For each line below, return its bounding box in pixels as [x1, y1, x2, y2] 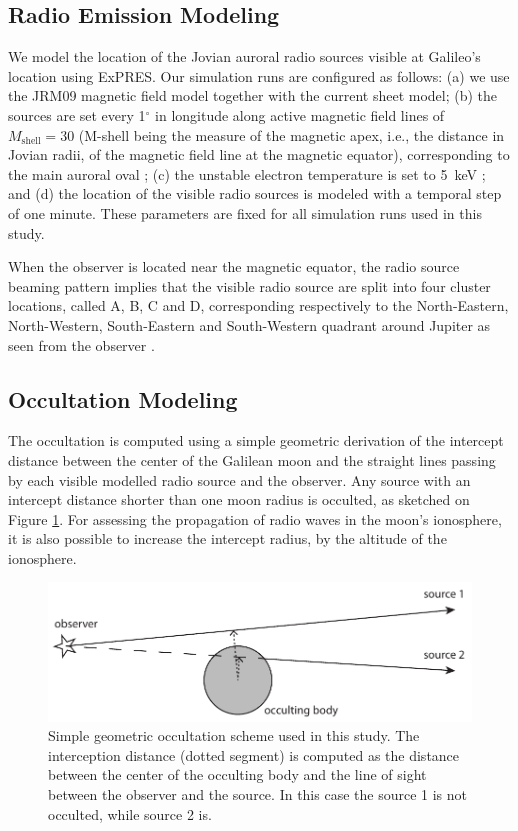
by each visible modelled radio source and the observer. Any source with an [8, 469, 471, 490]
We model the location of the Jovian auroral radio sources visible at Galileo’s [8, 46, 481, 67]
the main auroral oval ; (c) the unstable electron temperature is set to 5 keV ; [8, 163, 486, 184]
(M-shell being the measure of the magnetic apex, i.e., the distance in [78, 124, 505, 145]
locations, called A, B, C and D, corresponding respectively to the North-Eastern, [8, 295, 509, 316]
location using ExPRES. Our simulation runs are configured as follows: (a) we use [8, 65, 510, 86]
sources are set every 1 [8, 104, 146, 125]
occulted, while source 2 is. [48, 803, 212, 824]
